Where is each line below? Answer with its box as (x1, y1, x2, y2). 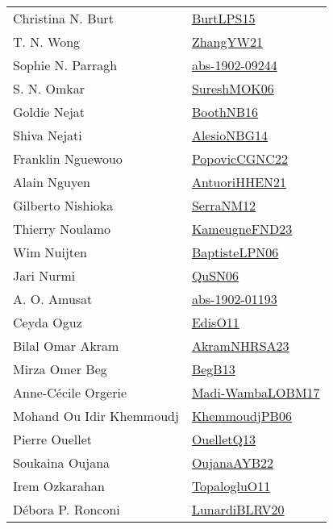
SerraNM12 (191, 196, 256, 215)
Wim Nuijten (13, 243, 88, 261)
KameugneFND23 (191, 219, 293, 238)
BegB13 (191, 360, 235, 378)
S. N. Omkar (13, 79, 85, 98)
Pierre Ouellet (13, 430, 93, 448)
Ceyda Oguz (13, 313, 82, 331)
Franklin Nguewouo (13, 149, 123, 168)
